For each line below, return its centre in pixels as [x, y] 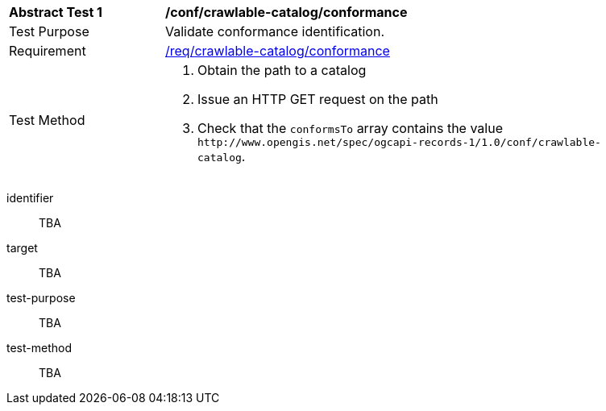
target [22, 248]
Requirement [48, 51]
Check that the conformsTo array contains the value [350, 128]
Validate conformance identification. [275, 31]
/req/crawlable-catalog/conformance [278, 51]
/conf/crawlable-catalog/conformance [286, 12]
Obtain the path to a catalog [282, 70]
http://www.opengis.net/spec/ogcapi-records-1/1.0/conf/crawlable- [399, 142]
